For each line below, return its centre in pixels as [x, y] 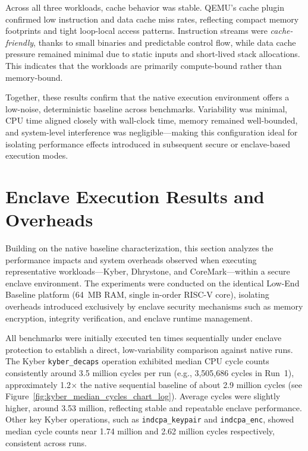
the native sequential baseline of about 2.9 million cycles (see [191, 384]
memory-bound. [34, 77]
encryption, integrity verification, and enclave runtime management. [129, 318]
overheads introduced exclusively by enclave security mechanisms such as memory [154, 306]
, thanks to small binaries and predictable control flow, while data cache [165, 42]
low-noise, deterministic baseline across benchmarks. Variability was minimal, [146, 108]
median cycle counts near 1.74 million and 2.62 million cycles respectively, [140, 431]
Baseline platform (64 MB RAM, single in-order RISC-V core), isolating [137, 294]
